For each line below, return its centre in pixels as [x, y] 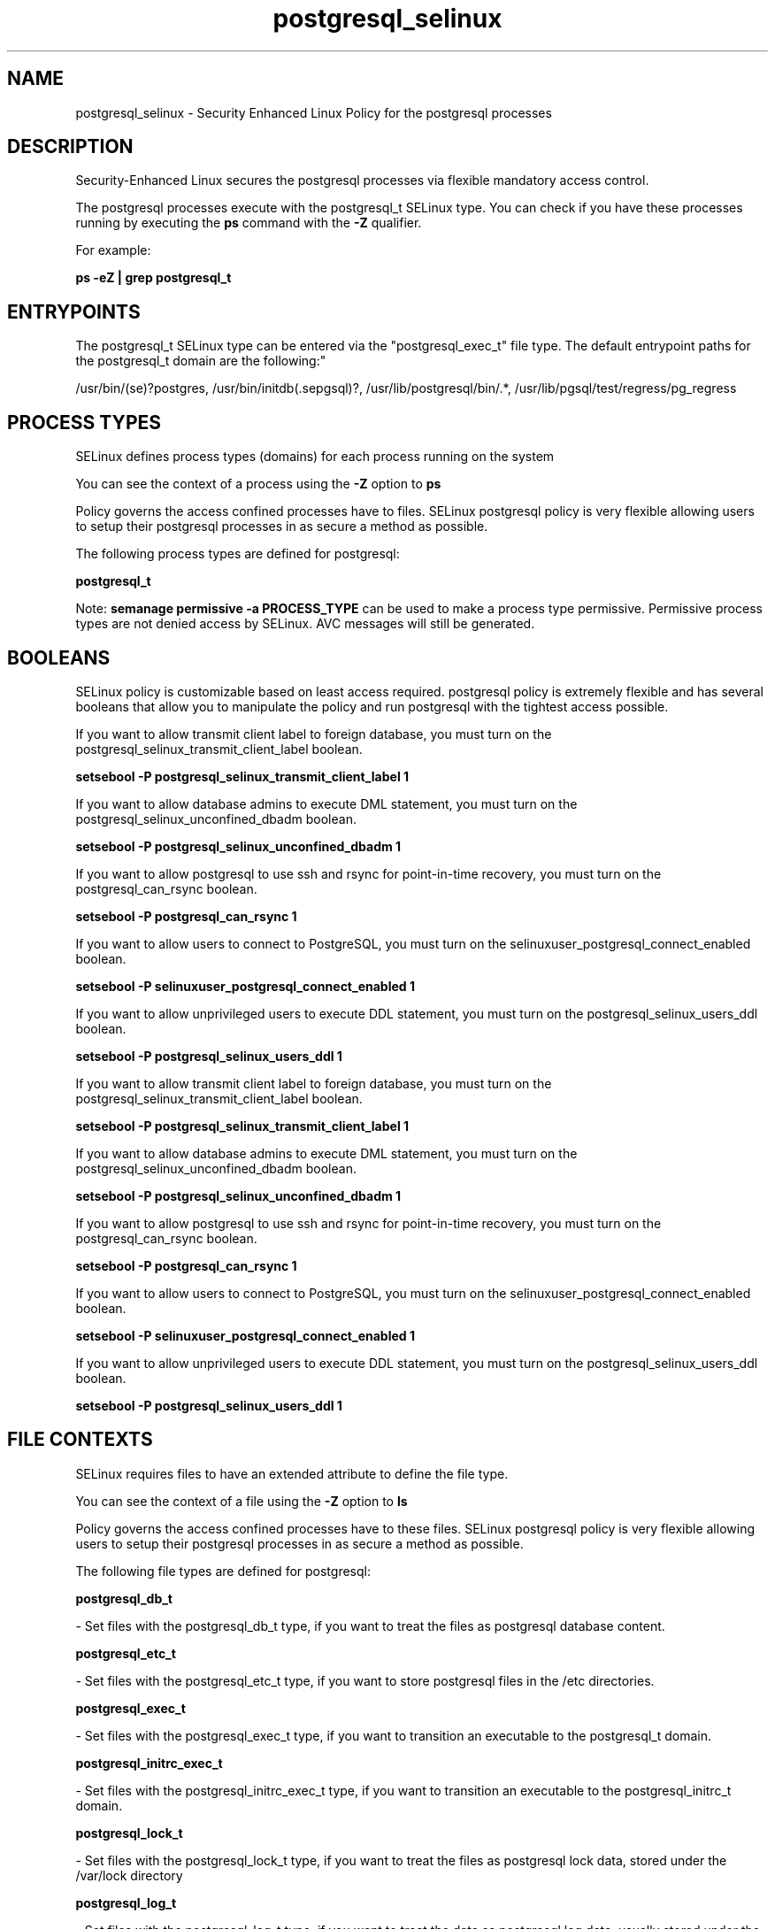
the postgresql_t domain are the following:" [201, 361]
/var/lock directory [129, 1875]
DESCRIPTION [70, 147]
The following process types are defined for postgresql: [238, 554]
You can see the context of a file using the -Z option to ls [242, 1501]
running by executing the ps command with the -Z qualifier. [249, 223]
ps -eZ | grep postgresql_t [153, 278]
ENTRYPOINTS [74, 311]
